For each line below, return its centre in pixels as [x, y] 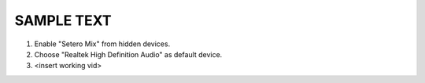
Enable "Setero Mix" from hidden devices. [102, 44]
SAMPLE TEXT [63, 20]
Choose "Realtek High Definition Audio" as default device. [128, 54]
